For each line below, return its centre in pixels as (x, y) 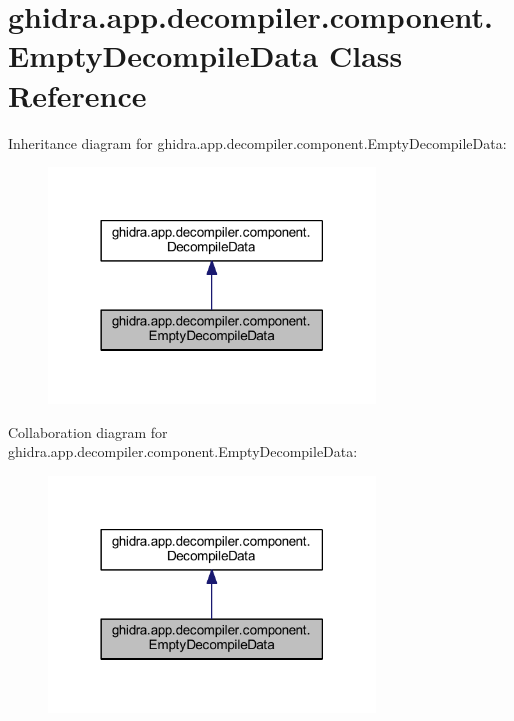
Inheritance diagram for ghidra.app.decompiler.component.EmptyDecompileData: (257, 142)
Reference (77, 94)
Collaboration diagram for (88, 431)
